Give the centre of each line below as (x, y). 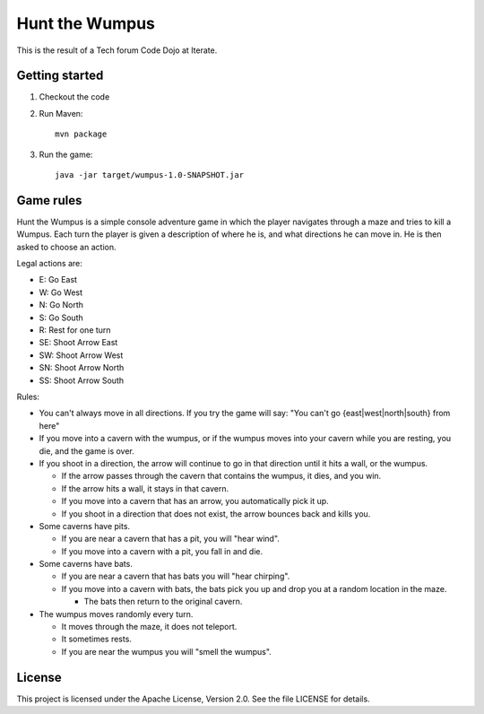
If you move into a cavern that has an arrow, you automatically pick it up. (195, 501)
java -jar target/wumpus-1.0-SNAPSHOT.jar (150, 175)
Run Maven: (61, 113)
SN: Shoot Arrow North (82, 368)
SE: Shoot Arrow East (78, 343)
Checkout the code (74, 97)
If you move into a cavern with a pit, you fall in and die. (162, 551)
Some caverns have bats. (86, 564)
